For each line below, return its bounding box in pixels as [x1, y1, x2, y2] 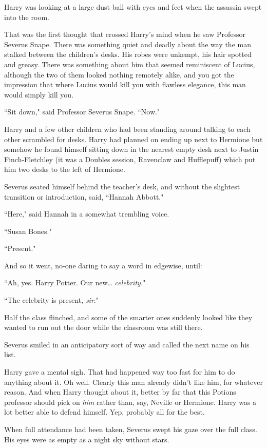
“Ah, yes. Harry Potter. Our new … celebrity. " [4, 277, 146, 288]
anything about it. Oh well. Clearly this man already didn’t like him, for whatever [4, 376, 263, 387]
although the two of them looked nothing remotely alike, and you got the [4, 69, 234, 80]
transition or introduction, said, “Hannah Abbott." [4, 191, 164, 202]
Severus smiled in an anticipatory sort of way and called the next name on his [4, 339, 250, 349]
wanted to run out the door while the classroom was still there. [4, 322, 203, 333]
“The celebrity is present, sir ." [4, 295, 99, 305]
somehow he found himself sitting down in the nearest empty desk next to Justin [4, 144, 259, 154]
